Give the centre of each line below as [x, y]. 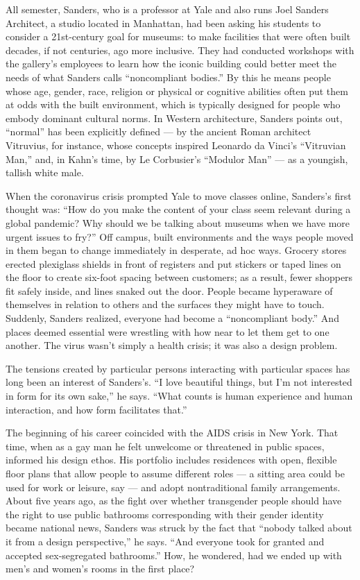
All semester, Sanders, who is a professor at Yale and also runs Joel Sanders [167, 9]
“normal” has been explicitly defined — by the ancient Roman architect [158, 131]
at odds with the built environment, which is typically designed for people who [173, 104]
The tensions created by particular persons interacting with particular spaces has [178, 368]
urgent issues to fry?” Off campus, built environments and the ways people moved [180, 236]
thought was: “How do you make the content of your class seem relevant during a [178, 209]
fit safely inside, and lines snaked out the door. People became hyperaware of [169, 290]
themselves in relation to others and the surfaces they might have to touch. [165, 304]
